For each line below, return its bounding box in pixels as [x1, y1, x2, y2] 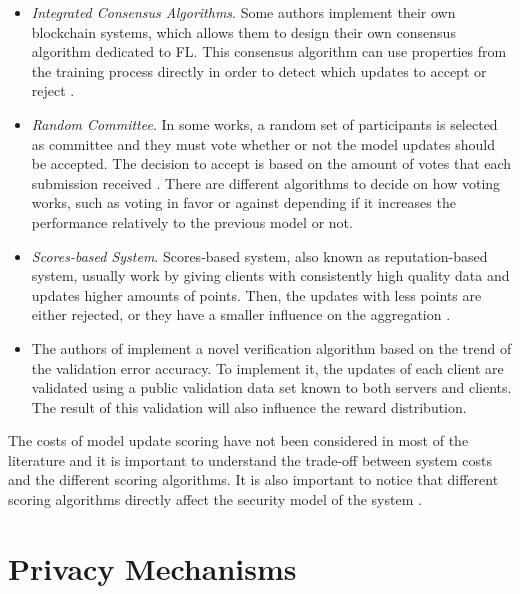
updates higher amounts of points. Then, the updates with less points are [31, 284, 482, 305]
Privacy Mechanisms [8, 547, 297, 588]
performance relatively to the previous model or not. [31, 211, 353, 232]
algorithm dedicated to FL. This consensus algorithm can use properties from [31, 41, 507, 62]
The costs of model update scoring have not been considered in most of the [8, 430, 469, 451]
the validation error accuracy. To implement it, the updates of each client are [31, 357, 504, 378]
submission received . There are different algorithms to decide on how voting [31, 172, 501, 193]
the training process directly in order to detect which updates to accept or [31, 60, 487, 81]
